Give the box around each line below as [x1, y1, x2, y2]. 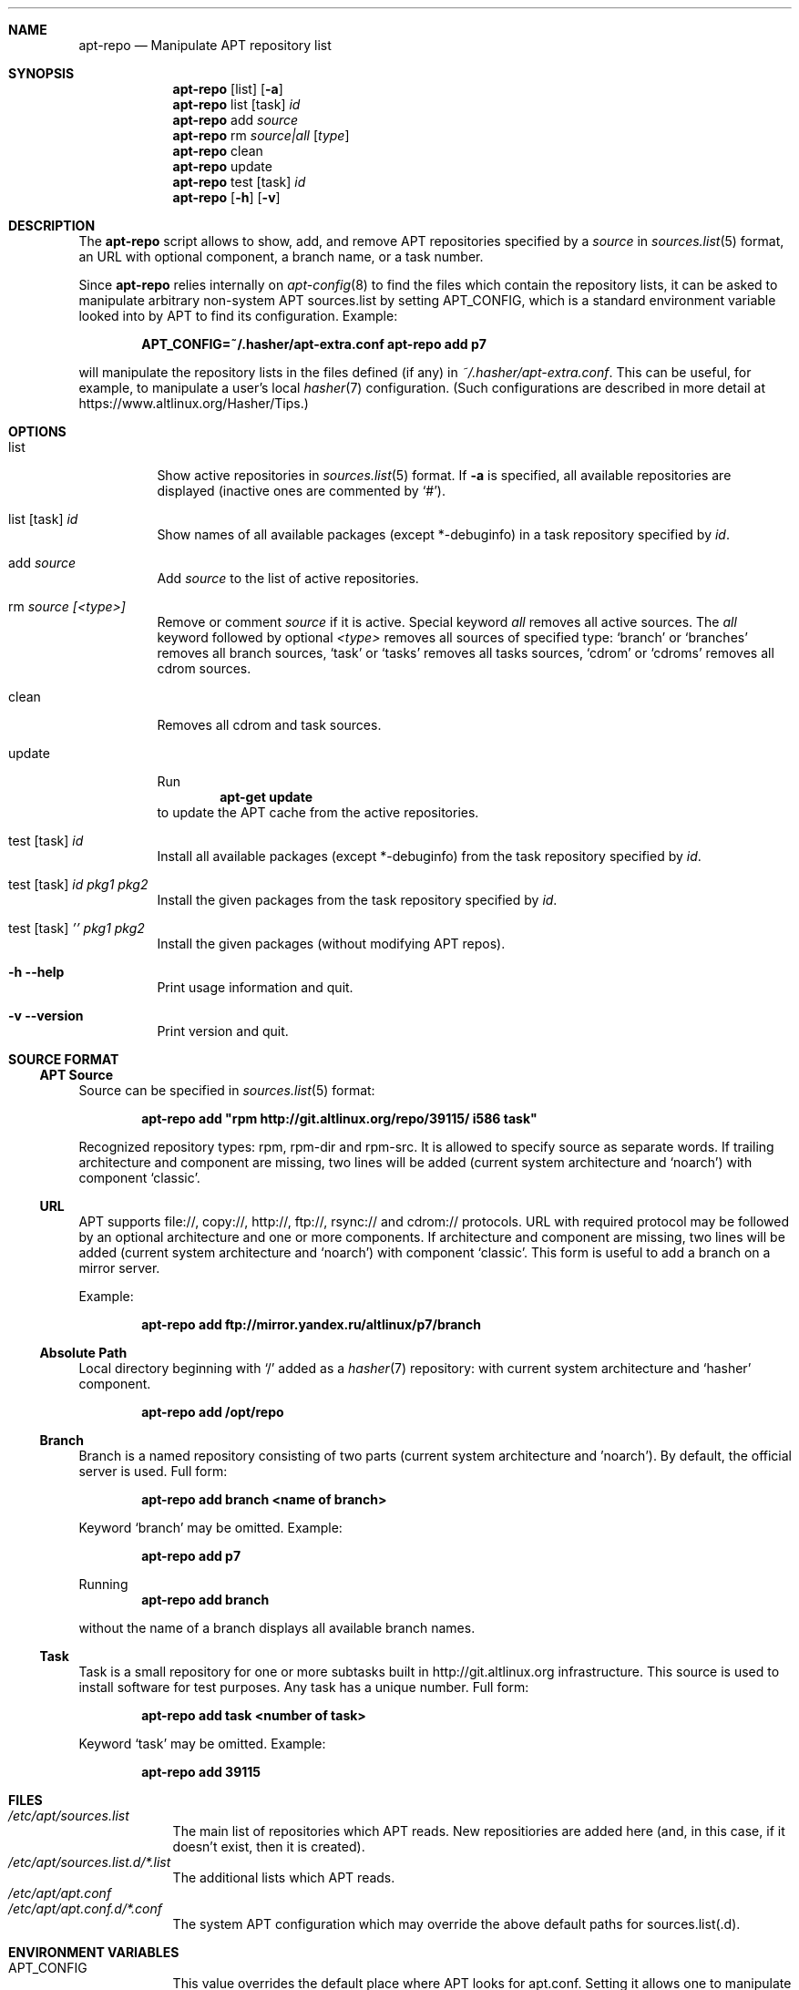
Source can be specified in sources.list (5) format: [78, 1082, 375, 1098]
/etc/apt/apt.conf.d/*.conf [8, 1901, 163, 1916]
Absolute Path [39, 1345, 128, 1360]
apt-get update [220, 789, 313, 805]
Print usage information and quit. [157, 980, 353, 995]
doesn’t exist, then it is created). [172, 1839, 365, 1854]
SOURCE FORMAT [8, 1051, 119, 1067]
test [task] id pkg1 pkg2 [8, 877, 149, 892]
